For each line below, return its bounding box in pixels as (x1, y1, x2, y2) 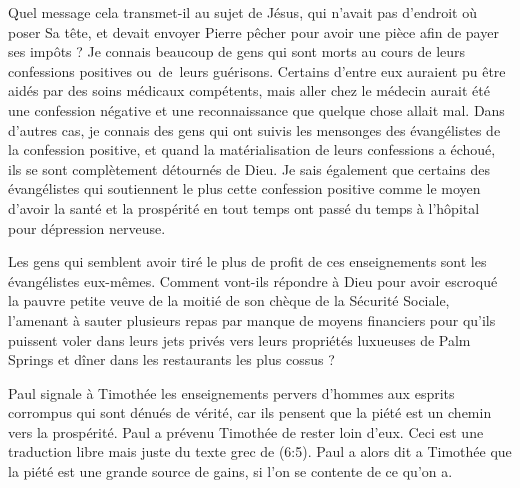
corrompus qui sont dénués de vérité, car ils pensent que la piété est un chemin (8, 402, 492, 423)
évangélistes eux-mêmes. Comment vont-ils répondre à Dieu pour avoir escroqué (8, 270, 498, 291)
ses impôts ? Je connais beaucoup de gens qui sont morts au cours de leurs (8, 41, 466, 62)
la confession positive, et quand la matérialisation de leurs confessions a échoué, (8, 139, 496, 160)
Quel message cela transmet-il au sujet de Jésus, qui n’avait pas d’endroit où (8, 2, 477, 22)
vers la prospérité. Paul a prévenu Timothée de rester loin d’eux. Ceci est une (8, 421, 484, 442)
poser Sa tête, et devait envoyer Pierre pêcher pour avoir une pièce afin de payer (8, 21, 499, 42)
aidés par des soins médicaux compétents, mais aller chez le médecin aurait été (8, 80, 490, 101)
